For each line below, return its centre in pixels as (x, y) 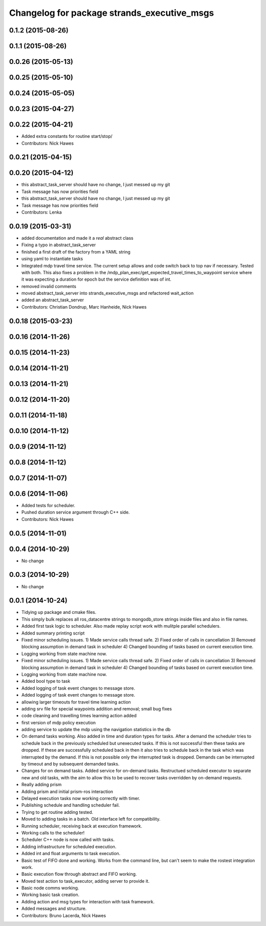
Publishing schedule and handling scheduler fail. (71, 805)
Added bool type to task (46, 681)
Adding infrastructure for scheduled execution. (69, 846)
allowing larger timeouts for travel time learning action (76, 702)
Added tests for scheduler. (49, 505)
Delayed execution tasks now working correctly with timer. (81, 798)
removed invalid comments (49, 286)
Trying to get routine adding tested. (57, 812)
